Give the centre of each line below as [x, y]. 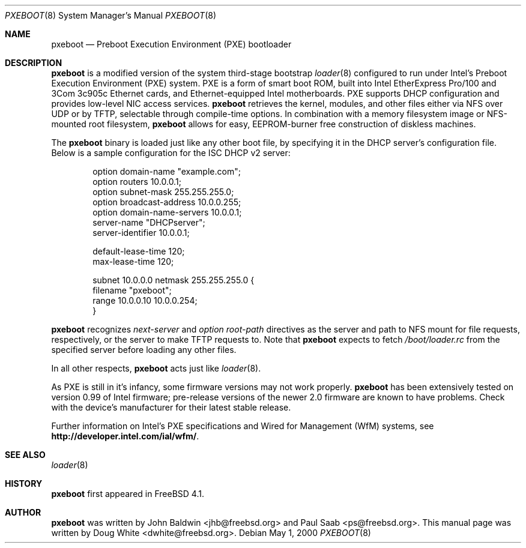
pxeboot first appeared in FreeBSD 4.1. [128, 494]
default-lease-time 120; [139, 251]
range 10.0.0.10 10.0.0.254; [145, 300]
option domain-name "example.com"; [167, 171]
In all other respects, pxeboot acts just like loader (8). [156, 368]
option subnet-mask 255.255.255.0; [163, 192]
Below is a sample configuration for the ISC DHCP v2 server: [171, 153]
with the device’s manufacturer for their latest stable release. [171, 407]
